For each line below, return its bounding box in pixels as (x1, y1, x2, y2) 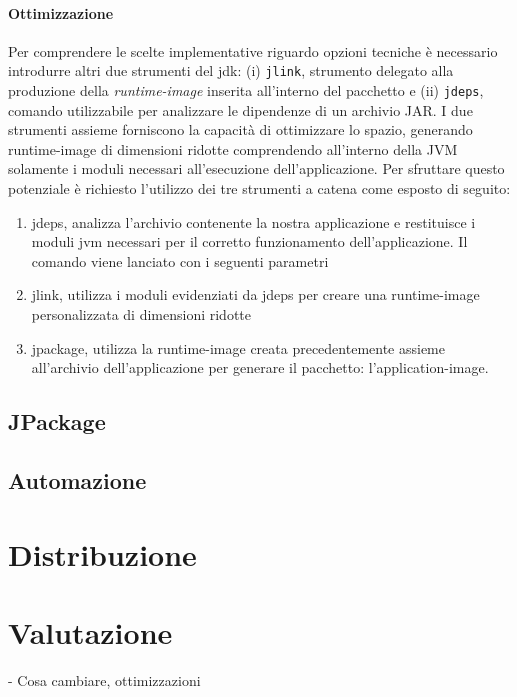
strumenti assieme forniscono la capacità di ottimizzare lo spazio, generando (8, 119, 473, 140)
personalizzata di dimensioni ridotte (31, 304, 251, 325)
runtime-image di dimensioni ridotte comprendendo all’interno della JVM (8, 138, 458, 159)
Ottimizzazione (8, 2, 114, 23)
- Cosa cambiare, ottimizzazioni (8, 669, 201, 690)
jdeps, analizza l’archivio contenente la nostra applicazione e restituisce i (31, 211, 476, 232)
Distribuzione (8, 533, 197, 574)
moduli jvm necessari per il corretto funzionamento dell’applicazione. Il (31, 231, 468, 252)
